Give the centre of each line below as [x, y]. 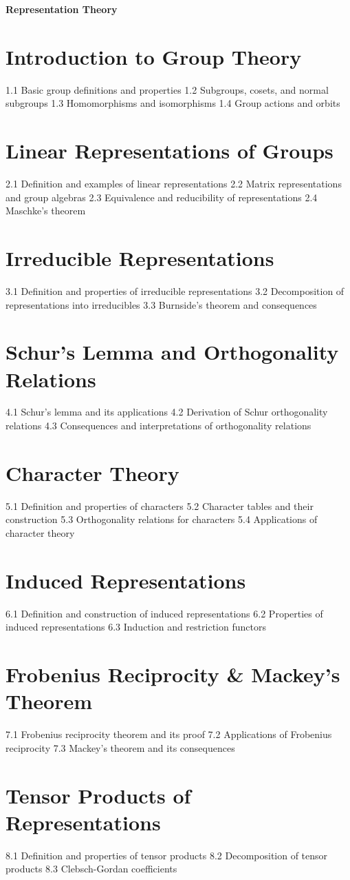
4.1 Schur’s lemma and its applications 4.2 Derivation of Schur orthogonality [167, 412]
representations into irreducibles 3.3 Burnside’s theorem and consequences [161, 304]
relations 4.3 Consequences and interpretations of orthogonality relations [158, 426]
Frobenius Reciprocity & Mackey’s [173, 674]
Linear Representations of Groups [169, 151]
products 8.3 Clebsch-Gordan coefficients [91, 869]
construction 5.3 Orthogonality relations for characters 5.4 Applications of [162, 519]
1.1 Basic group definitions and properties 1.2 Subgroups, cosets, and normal [167, 89]
